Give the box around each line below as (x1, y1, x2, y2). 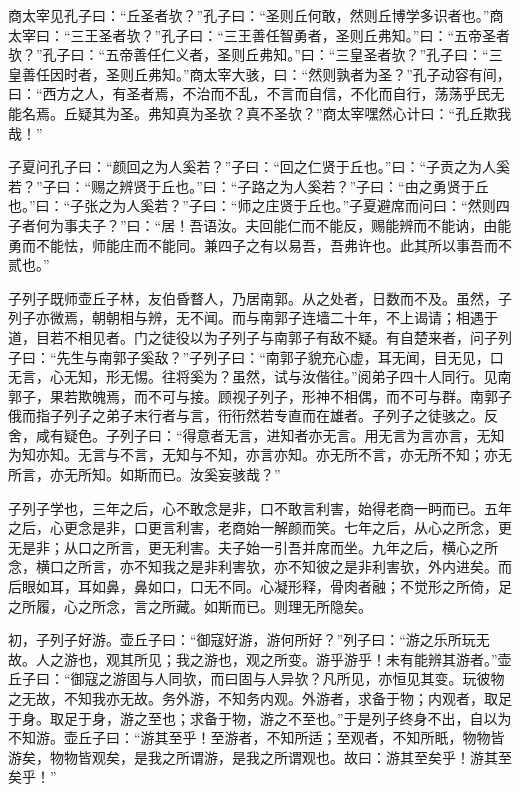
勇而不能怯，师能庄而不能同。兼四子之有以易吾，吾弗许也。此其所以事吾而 (8, 234, 498, 255)
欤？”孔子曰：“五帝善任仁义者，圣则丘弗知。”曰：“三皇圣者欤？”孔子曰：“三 (8, 44, 503, 65)
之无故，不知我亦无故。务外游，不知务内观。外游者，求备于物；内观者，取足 (8, 688, 512, 708)
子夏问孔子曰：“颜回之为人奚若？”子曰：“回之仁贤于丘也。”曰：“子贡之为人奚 (8, 156, 511, 177)
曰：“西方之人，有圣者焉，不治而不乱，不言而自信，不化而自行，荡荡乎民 (8, 83, 491, 104)
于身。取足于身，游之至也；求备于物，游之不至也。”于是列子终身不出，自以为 (8, 707, 512, 728)
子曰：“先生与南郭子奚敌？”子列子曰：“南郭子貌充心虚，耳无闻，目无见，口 (8, 346, 504, 367)
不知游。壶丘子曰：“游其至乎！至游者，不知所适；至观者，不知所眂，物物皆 (8, 727, 505, 748)
